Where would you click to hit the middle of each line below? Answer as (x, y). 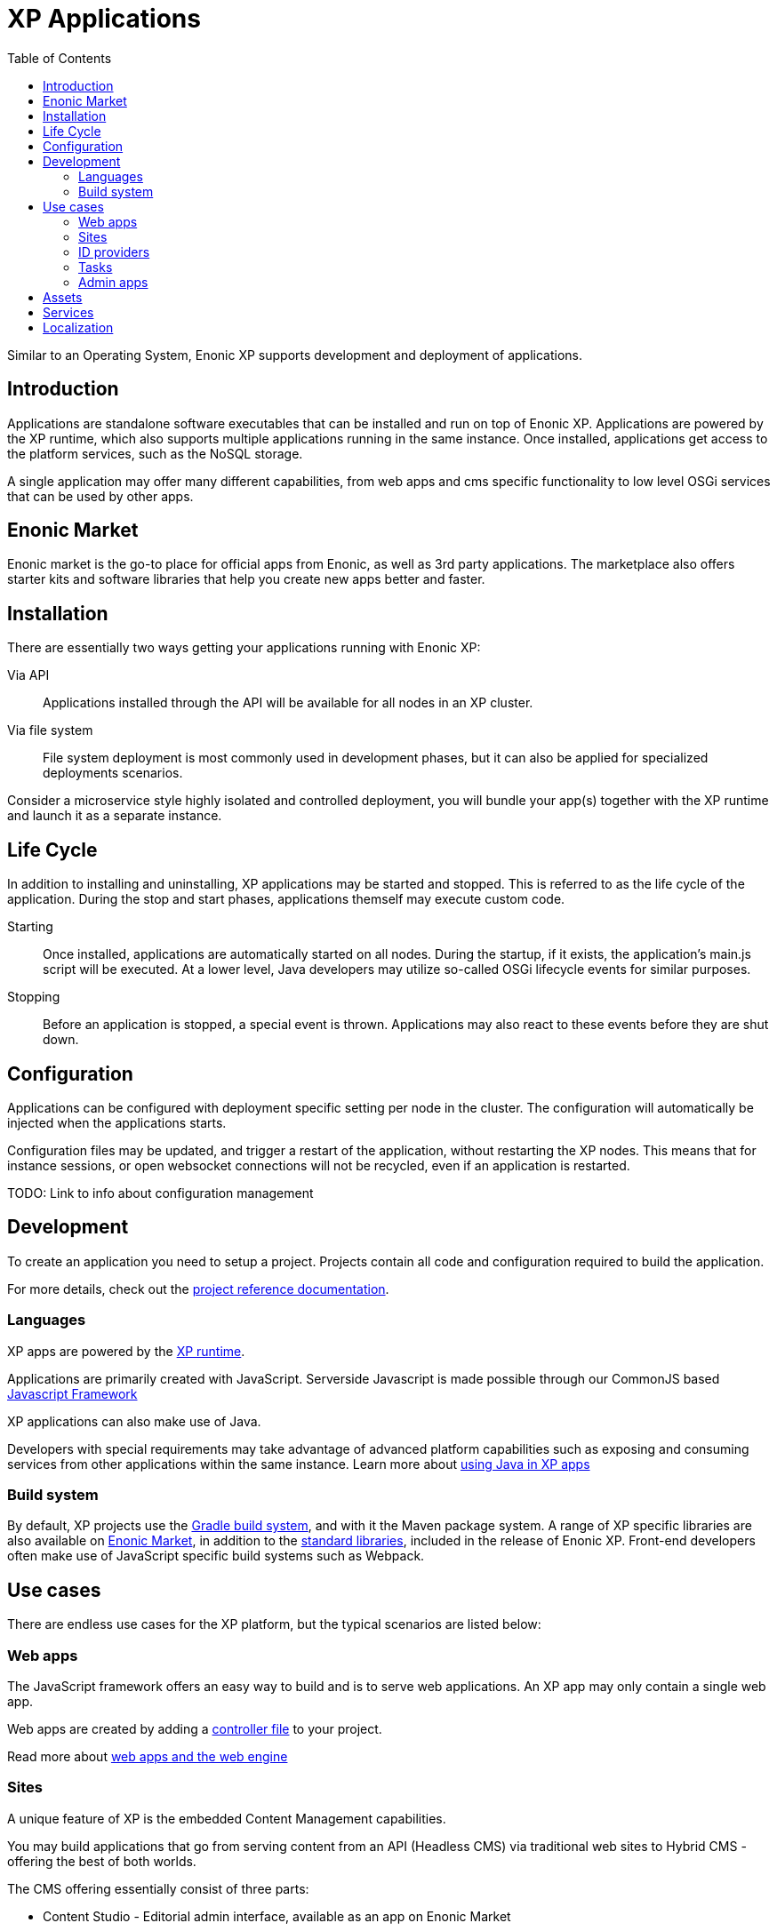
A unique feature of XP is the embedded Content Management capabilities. (227, 1818)
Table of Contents (60, 58)
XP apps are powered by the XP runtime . (126, 1351)
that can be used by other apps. (100, 496)
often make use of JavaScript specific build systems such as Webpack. (216, 1556)
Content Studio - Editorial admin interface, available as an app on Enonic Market (277, 1916)
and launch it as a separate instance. (115, 816)
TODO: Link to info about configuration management (160, 1193)
